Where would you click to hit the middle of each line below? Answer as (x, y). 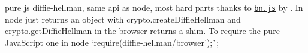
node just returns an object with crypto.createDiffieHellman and (123, 19)
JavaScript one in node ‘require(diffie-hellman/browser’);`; (112, 42)
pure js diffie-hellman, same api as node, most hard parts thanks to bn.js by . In (154, 7)
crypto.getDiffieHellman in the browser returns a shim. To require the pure (142, 31)
